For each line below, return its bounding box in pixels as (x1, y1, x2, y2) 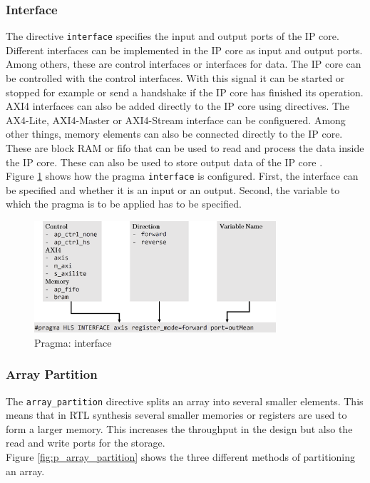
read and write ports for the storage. (6, 435, 165, 450)
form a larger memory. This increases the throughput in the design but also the (6, 421, 353, 436)
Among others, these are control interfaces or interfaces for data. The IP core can (6, 56, 361, 71)
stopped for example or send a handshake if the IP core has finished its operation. (6, 84, 364, 99)
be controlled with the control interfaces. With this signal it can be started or (6, 71, 345, 86)
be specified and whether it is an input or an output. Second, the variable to (6, 182, 340, 197)
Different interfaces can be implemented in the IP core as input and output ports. (6, 42, 363, 57)
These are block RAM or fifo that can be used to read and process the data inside (6, 141, 364, 156)
